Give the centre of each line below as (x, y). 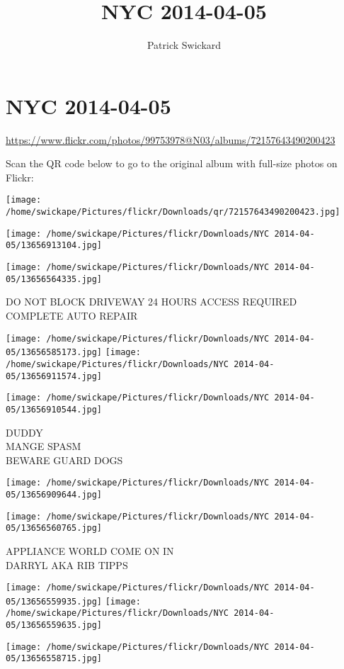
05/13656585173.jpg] (54, 353)
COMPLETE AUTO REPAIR (72, 315)
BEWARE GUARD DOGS (64, 460)
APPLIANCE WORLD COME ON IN (90, 550)
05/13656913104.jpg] (54, 246)
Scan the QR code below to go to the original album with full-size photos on (172, 163)
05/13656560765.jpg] (54, 528)
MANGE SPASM (44, 446)
